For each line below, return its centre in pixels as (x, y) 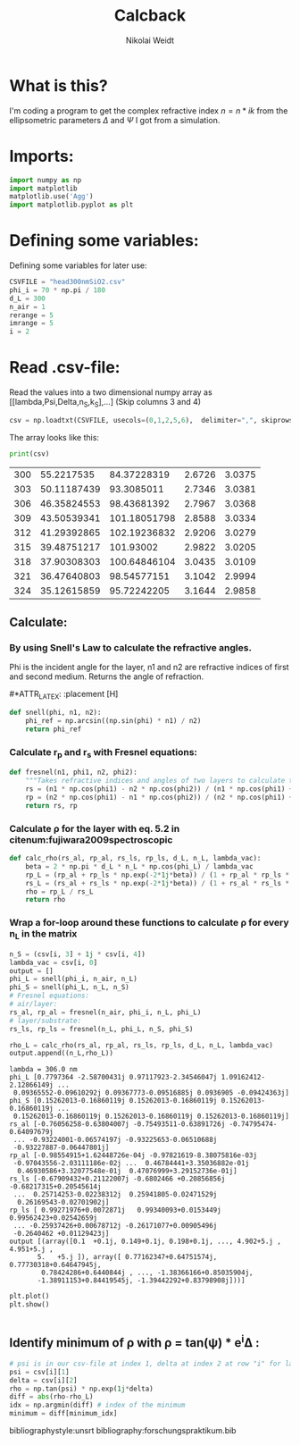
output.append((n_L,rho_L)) (62, 1054)
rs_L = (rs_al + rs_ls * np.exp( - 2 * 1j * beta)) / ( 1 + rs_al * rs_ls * (158, 883)
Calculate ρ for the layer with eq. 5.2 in (95, 828)
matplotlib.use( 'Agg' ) (51, 197)
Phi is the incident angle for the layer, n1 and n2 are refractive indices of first (149, 668)
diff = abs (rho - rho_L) (51, 1397)
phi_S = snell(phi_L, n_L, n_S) (69, 987)
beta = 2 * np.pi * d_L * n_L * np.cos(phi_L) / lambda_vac (139, 866)
